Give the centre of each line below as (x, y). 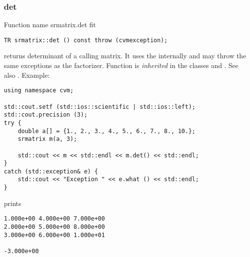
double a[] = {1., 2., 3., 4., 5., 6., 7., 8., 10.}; (107, 131)
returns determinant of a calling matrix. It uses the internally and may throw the (125, 56)
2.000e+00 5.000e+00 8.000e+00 (54, 227)
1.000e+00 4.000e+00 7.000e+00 (54, 219)
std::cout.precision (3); (46, 115)
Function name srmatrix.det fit (50, 25)
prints (13, 203)
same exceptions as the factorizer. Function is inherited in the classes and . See (121, 65)
